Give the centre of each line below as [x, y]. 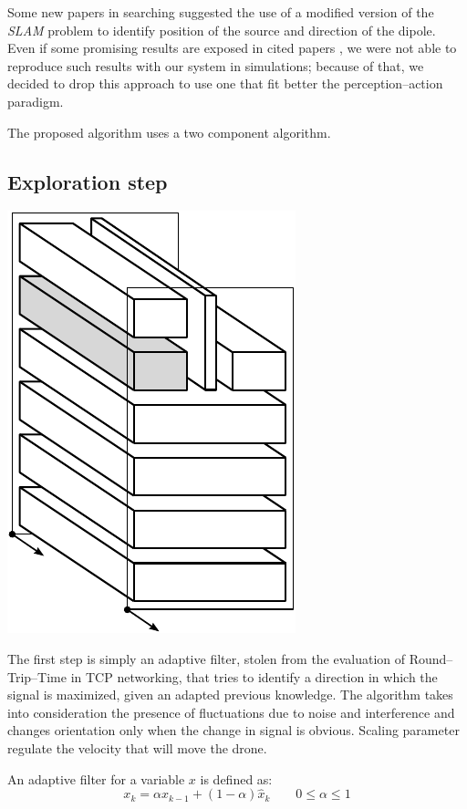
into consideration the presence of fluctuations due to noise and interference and [231, 712]
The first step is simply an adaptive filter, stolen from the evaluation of [207, 658]
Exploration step [88, 181]
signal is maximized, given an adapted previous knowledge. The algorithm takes [230, 695]
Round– [431, 658]
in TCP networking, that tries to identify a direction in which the [254, 676]
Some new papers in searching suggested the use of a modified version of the [221, 12]
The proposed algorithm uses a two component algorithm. [169, 132]
